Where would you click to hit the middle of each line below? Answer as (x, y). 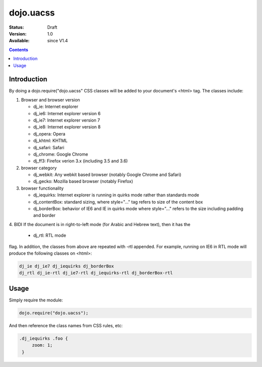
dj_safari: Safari (49, 147)
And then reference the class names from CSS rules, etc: (66, 325)
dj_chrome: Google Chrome (61, 154)
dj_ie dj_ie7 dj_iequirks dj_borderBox (66, 266)
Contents (19, 50)
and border (44, 215)
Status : (16, 27)
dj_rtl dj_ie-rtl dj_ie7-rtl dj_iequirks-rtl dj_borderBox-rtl (96, 273)
